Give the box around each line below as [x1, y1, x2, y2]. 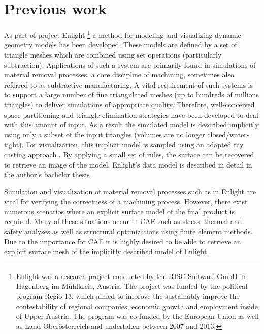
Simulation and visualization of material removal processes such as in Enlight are [4, 186, 256, 197]
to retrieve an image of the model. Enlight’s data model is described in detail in [4, 159, 252, 170]
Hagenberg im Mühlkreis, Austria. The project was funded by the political [16, 281, 248, 291]
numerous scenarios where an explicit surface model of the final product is [4, 206, 235, 216]
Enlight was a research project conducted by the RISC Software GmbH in [16, 270, 246, 281]
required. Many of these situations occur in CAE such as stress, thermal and [4, 216, 242, 227]
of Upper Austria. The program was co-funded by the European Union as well [16, 311, 259, 321]
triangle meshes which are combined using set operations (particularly [4, 49, 222, 60]
